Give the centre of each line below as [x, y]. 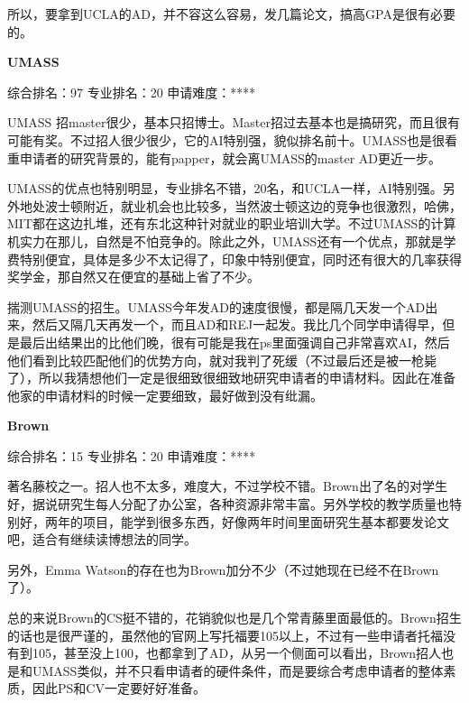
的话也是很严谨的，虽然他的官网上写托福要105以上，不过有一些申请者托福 [225, 635]
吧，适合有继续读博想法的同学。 [102, 539]
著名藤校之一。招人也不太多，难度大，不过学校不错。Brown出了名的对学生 [227, 486]
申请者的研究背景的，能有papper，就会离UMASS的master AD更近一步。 [230, 157]
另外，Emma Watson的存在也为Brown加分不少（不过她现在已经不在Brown [223, 569]
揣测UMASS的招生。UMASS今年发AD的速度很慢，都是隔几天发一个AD [216, 306]
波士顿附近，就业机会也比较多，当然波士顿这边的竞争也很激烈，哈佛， [253, 205]
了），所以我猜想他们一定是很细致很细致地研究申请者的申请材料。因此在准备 [231, 378]
